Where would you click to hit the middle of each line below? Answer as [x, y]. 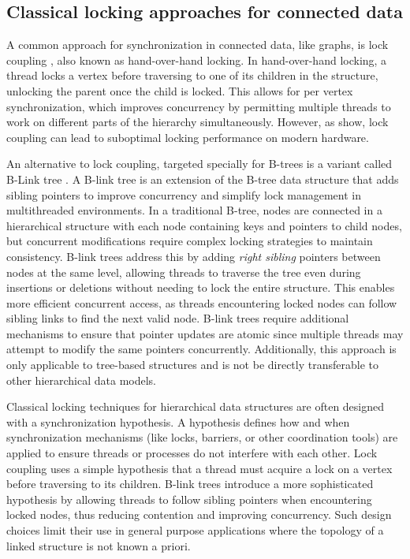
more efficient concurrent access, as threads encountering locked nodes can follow [202, 302]
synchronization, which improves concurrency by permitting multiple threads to [199, 106]
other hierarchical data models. [81, 380]
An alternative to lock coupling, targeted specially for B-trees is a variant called [199, 164]
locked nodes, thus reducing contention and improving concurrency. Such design [199, 514]
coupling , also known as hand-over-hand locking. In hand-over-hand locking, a [197, 60]
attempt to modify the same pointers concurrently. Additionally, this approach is [201, 349]
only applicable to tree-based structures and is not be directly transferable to [192, 365]
